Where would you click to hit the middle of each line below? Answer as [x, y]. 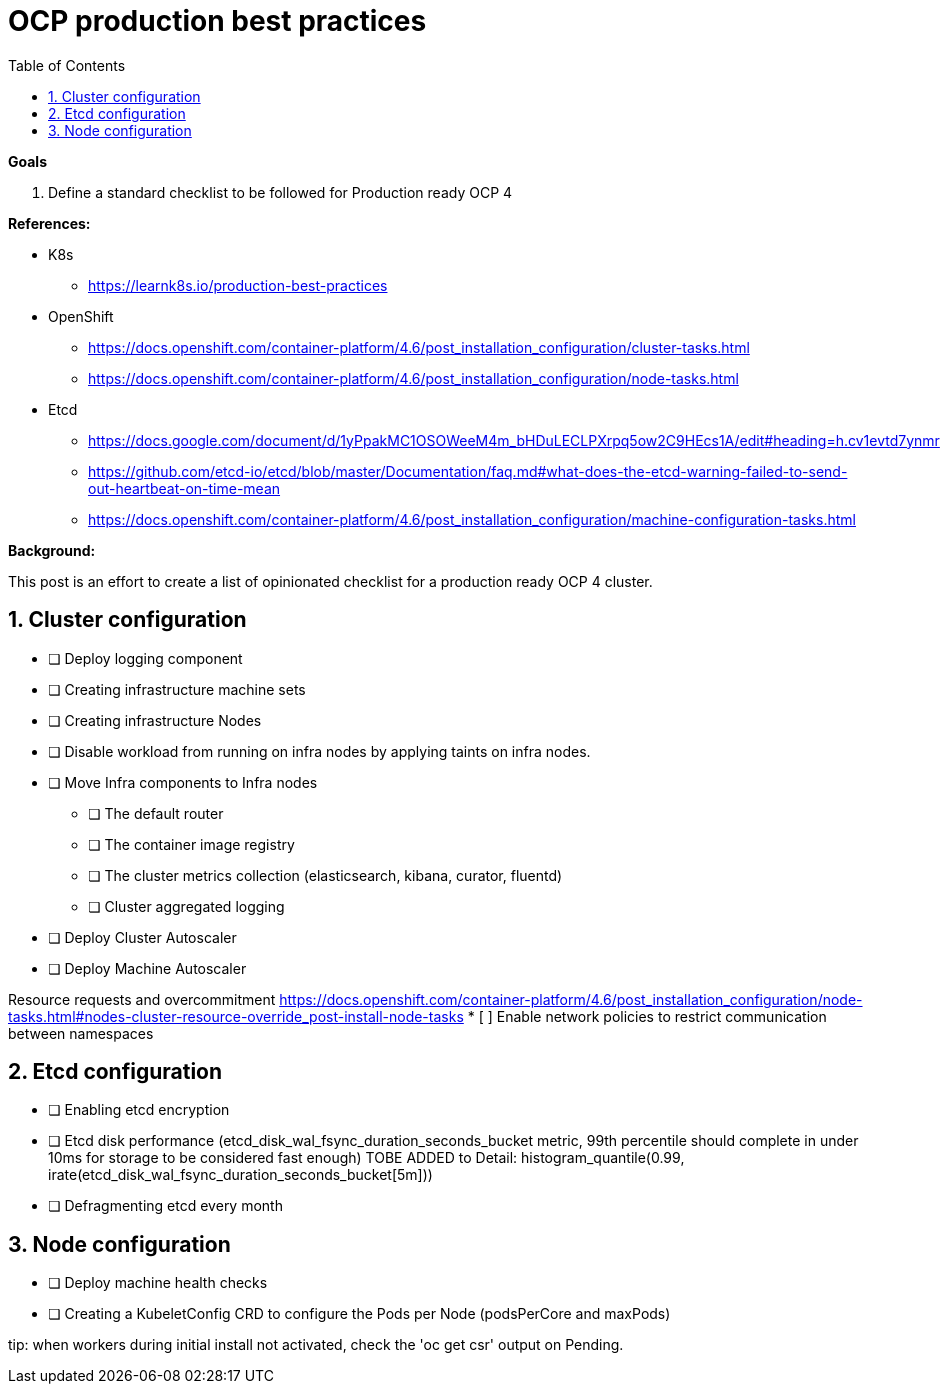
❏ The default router [156, 813]
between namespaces [81, 1033]
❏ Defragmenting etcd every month [165, 1206]
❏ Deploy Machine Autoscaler [147, 968]
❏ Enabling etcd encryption [139, 1110]
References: [49, 223]
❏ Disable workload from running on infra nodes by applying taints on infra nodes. [319, 751]
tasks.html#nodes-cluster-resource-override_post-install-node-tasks [236, 1016]
